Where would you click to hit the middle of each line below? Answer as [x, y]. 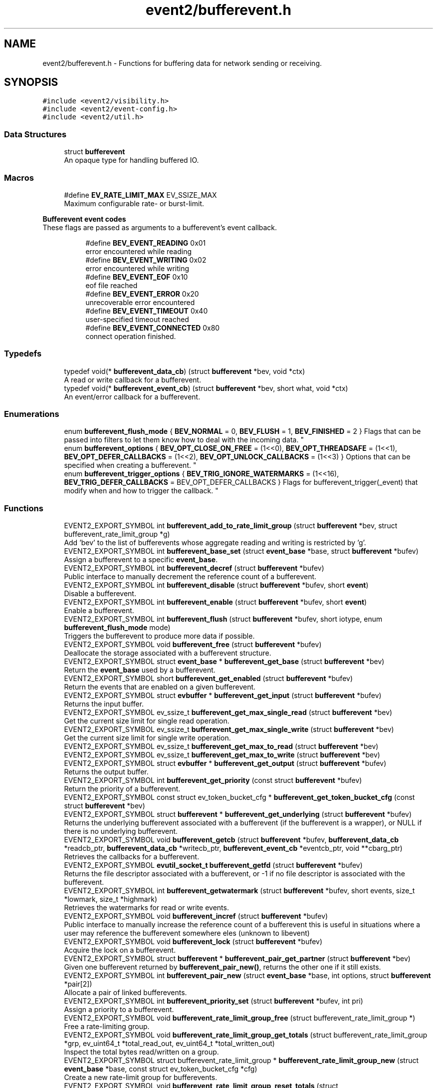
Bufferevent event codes [84, 219]
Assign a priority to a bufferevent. [119, 1010]
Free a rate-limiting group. [107, 1027]
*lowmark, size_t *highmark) [110, 899]
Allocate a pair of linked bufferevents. [125, 993]
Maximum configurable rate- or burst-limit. [134, 203]
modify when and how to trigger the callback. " [141, 491]
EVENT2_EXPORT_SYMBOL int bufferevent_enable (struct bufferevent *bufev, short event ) [216, 602]
